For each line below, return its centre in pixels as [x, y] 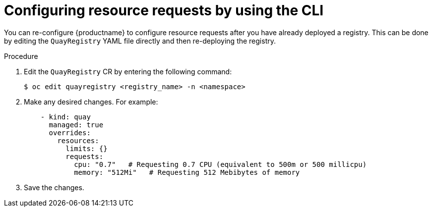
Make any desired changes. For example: [91, 102]
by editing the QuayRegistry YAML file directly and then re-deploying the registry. [140, 41]
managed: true [76, 125]
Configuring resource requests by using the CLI [164, 10]
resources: [78, 140]
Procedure [21, 56]
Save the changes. [54, 187]
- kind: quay [65, 117]
